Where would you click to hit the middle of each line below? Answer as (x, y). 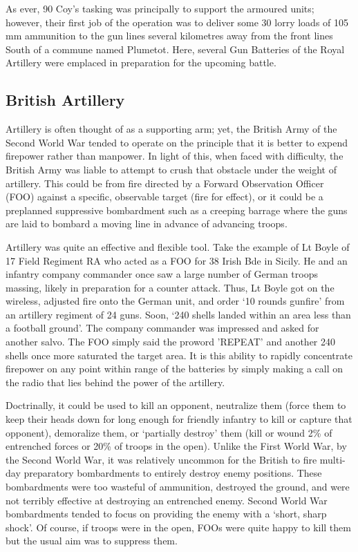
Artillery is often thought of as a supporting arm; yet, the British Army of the (171, 129)
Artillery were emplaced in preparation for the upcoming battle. (141, 63)
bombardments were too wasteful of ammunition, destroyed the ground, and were (178, 487)
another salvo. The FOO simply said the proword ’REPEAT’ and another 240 (171, 342)
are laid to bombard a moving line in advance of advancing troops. (147, 223)
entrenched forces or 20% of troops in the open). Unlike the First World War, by (176, 446)
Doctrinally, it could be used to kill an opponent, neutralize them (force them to (176, 405)
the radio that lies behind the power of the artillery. (115, 382)
